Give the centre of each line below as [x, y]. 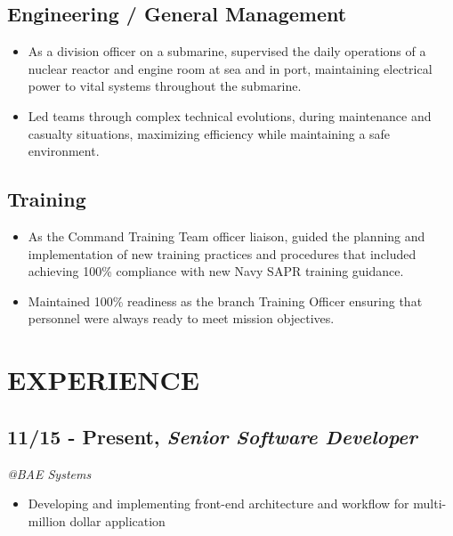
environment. [64, 151]
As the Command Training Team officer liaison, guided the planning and [226, 236]
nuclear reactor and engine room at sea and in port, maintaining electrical [230, 68]
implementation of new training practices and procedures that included [222, 253]
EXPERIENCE [103, 380]
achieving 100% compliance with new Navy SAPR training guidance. [216, 271]
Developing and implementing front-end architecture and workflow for [218, 504]
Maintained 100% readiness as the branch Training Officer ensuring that [225, 300]
